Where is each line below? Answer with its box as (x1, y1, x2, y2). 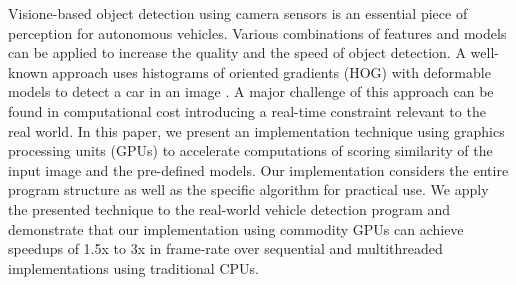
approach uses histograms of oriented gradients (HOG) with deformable (52, 61, 491, 82)
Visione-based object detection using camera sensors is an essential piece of (8, 3, 468, 23)
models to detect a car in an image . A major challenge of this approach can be (8, 81, 494, 102)
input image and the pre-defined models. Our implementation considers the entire (8, 159, 509, 180)
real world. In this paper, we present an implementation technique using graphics (8, 120, 505, 141)
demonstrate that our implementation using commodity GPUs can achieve (8, 218, 464, 239)
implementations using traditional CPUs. (8, 257, 259, 278)
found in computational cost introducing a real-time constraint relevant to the (8, 100, 486, 121)
